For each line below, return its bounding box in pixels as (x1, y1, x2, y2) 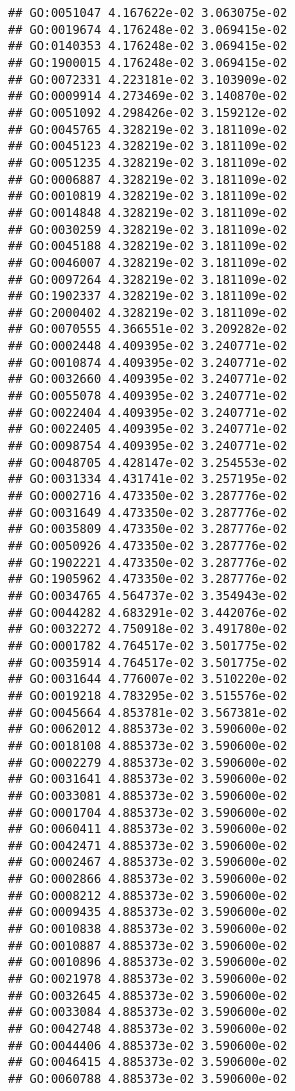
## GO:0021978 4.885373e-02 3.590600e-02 (8, 972, 288, 987)
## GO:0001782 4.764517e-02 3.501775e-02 (8, 638, 288, 653)
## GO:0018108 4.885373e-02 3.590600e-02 (8, 738, 288, 753)
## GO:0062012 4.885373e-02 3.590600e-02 (8, 722, 288, 737)
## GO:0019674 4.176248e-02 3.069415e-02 (8, 22, 288, 37)
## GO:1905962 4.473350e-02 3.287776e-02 (8, 572, 288, 587)
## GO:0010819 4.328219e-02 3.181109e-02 (8, 189, 288, 204)
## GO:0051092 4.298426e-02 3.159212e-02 (8, 105, 288, 120)
